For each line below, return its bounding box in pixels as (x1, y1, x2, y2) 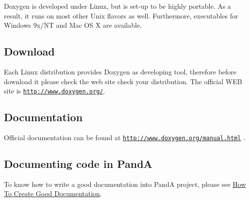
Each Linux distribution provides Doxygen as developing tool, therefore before (4, 66, 237, 76)
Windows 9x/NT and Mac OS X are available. (4, 20, 142, 30)
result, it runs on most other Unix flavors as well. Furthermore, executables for (4, 10, 238, 20)
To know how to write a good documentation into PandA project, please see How (4, 179, 246, 189)
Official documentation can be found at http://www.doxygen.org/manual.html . (4, 132, 245, 143)
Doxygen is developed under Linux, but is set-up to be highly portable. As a (4, 1, 231, 11)
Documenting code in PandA (4, 156, 152, 171)
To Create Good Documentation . (4, 188, 102, 199)
